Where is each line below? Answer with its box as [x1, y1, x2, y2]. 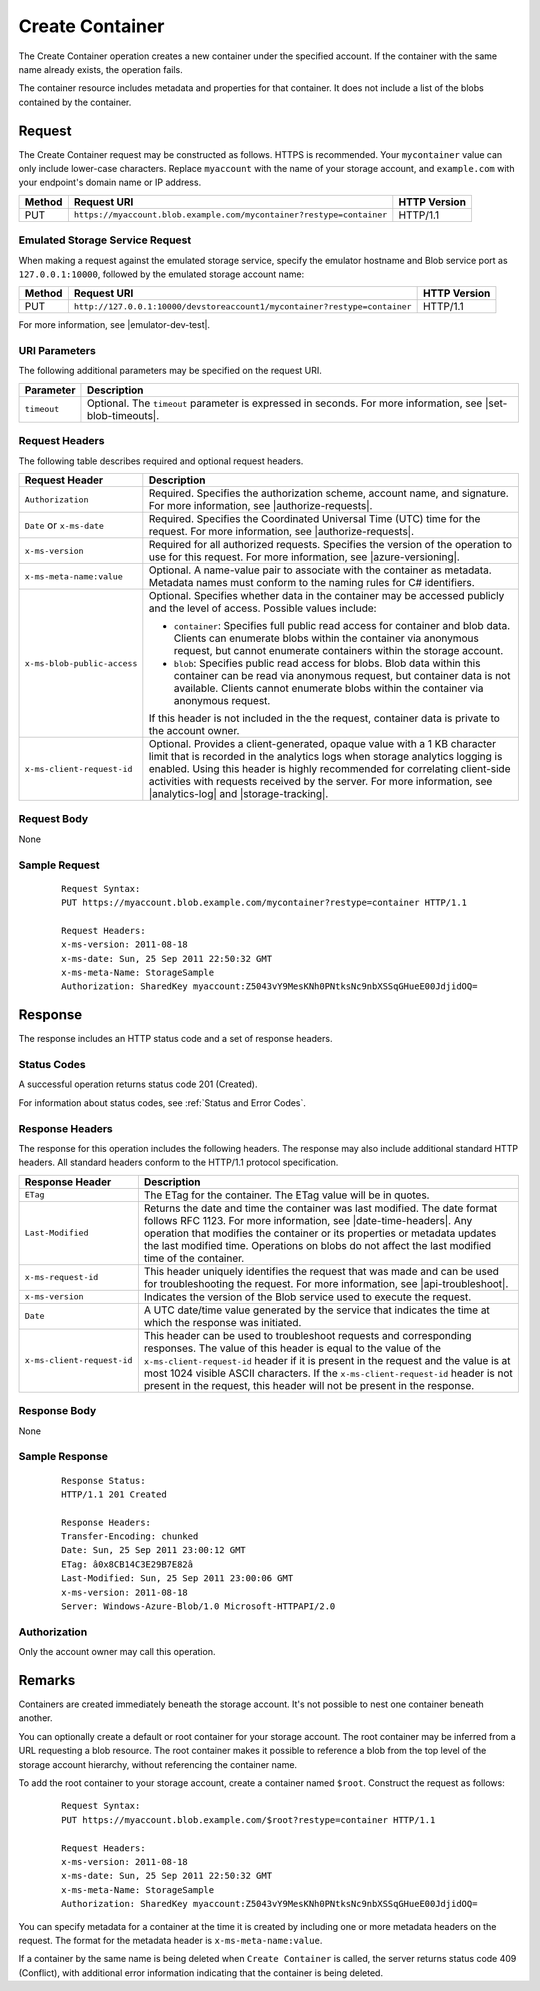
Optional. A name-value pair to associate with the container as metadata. [148, 563, 492, 577]
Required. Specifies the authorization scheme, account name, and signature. [148, 486, 509, 500]
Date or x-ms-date [24, 518, 105, 532]
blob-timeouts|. [86, 408, 160, 422]
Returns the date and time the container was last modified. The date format [143, 1201, 498, 1215]
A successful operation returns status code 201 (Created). [18, 1078, 258, 1090]
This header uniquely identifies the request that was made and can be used [143, 1264, 500, 1278]
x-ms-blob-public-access [24, 658, 138, 669]
